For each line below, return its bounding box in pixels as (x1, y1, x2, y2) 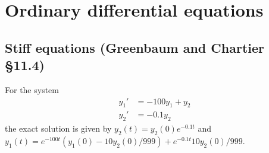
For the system (5, 83, 59, 95)
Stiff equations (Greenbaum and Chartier (5, 38, 265, 56)
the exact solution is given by (5, 122, 112, 135)
